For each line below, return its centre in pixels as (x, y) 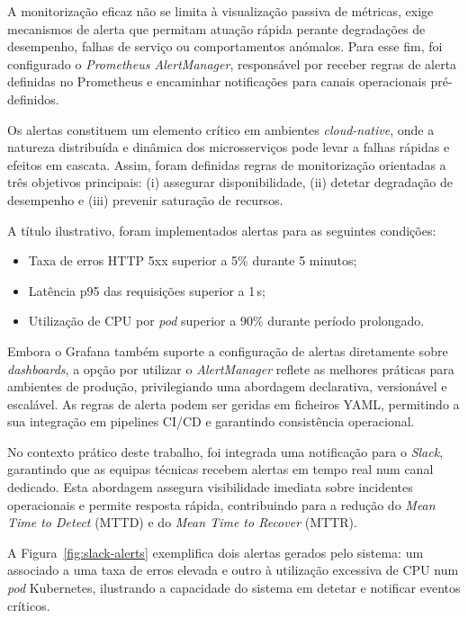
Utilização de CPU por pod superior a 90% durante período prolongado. (226, 321)
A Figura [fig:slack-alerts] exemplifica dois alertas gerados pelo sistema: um (216, 552)
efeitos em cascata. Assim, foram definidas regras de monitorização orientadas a (227, 164)
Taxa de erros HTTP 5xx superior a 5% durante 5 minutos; (193, 260)
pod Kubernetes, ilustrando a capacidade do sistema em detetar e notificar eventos (234, 588)
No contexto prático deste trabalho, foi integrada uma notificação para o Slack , (225, 451)
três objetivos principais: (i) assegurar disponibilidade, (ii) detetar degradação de (230, 182)
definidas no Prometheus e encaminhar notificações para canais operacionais (217, 81)
